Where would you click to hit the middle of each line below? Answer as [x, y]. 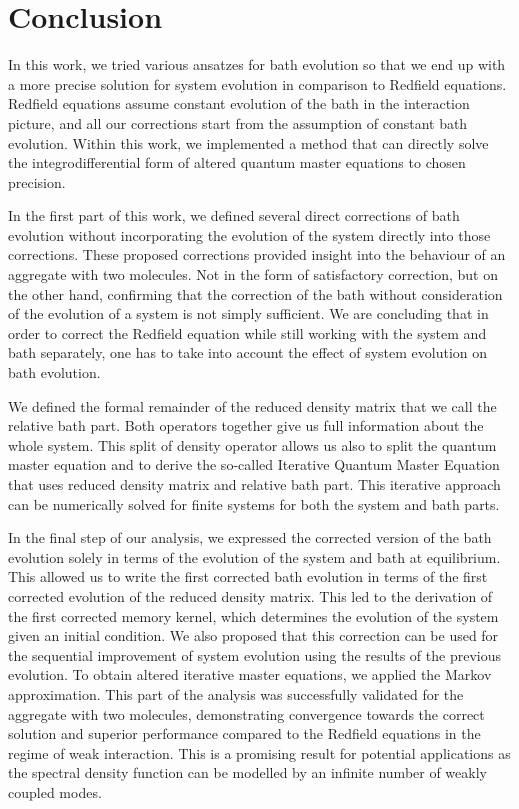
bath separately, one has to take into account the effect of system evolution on [248, 352]
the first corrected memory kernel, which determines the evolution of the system [253, 615]
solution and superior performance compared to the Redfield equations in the [244, 733]
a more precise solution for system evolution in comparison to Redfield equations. [257, 83]
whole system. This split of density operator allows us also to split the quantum [252, 444]
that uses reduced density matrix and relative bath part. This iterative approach [254, 484]
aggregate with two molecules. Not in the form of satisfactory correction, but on [253, 274]
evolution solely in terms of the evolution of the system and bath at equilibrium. [254, 556]
